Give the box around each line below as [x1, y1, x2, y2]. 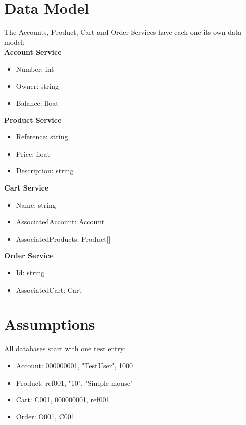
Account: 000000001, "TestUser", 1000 [16, 360, 133, 370]
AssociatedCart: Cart [16, 284, 82, 295]
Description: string [16, 165, 74, 176]
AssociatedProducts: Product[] [16, 233, 111, 244]
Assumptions [4, 314, 95, 335]
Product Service [4, 114, 62, 125]
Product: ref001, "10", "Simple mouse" [16, 377, 133, 388]
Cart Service [4, 182, 49, 193]
